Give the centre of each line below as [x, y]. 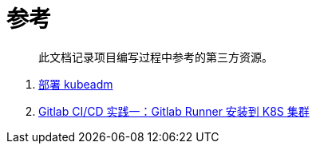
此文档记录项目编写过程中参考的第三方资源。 [156, 57]
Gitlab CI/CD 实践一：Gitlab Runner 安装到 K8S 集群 [174, 111]
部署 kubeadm [76, 84]
